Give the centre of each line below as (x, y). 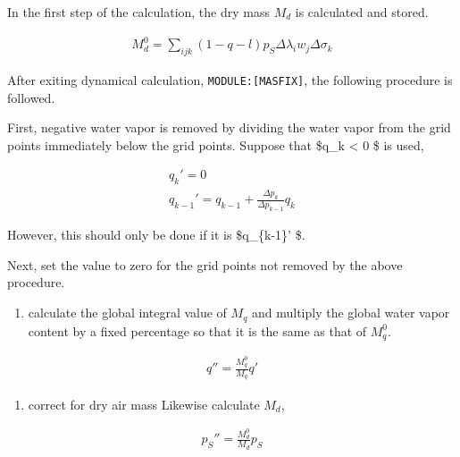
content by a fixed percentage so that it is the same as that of (197, 330)
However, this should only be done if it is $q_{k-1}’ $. (156, 235)
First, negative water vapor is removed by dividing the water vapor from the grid (229, 127)
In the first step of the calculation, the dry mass (138, 12)
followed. (31, 97)
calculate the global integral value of (127, 313)
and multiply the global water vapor (351, 313)
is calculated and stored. (362, 12)
